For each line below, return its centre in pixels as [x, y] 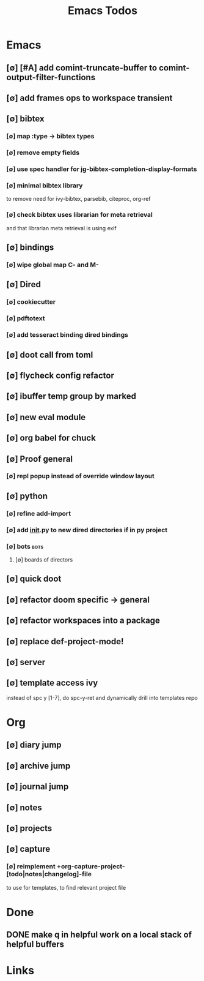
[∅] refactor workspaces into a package [83, 621]
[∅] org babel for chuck [51, 438]
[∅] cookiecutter [31, 302]
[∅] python [27, 496]
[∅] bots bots [25, 546]
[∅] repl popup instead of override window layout [80, 476]
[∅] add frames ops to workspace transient [89, 98]
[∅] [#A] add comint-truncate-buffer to [82, 68]
